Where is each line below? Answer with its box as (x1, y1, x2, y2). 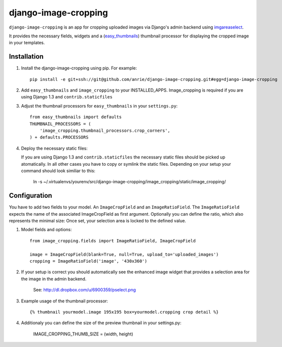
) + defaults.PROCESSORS (30, 135, 89, 140)
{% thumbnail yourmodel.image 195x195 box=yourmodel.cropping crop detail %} (30, 309, 219, 315)
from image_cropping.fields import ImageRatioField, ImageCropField (30, 238, 196, 243)
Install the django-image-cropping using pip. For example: (21, 65, 138, 71)
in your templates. (9, 40, 45, 46)
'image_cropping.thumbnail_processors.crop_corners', (39, 127, 171, 133)
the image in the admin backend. (21, 276, 87, 282)
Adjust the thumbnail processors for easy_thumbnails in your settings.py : (21, 103, 178, 109)
